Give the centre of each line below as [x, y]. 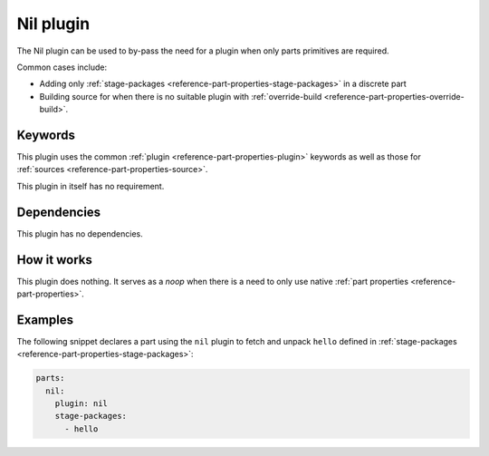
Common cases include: [62, 67]
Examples [45, 320]
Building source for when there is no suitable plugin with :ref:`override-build [181, 96]
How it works [54, 260]
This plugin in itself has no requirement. [91, 186]
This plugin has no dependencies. [80, 233]
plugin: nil [81, 404]
